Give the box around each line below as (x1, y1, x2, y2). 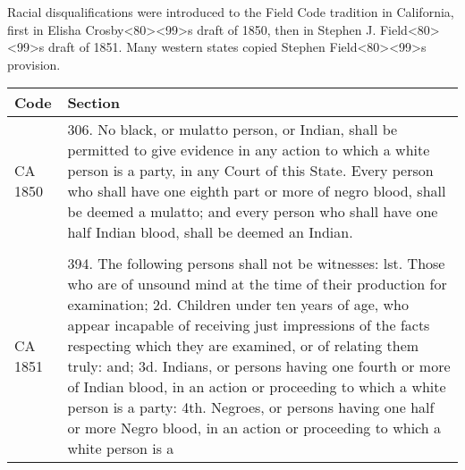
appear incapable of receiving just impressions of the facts (67, 315, 430, 336)
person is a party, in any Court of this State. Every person (67, 160, 434, 181)
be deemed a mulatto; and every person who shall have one (67, 201, 438, 222)
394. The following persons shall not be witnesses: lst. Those (67, 253, 445, 274)
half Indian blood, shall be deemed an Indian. (67, 222, 353, 243)
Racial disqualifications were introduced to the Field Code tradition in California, (7, 3, 454, 21)
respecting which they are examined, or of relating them (67, 335, 419, 357)
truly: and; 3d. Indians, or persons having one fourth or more (67, 356, 451, 377)
